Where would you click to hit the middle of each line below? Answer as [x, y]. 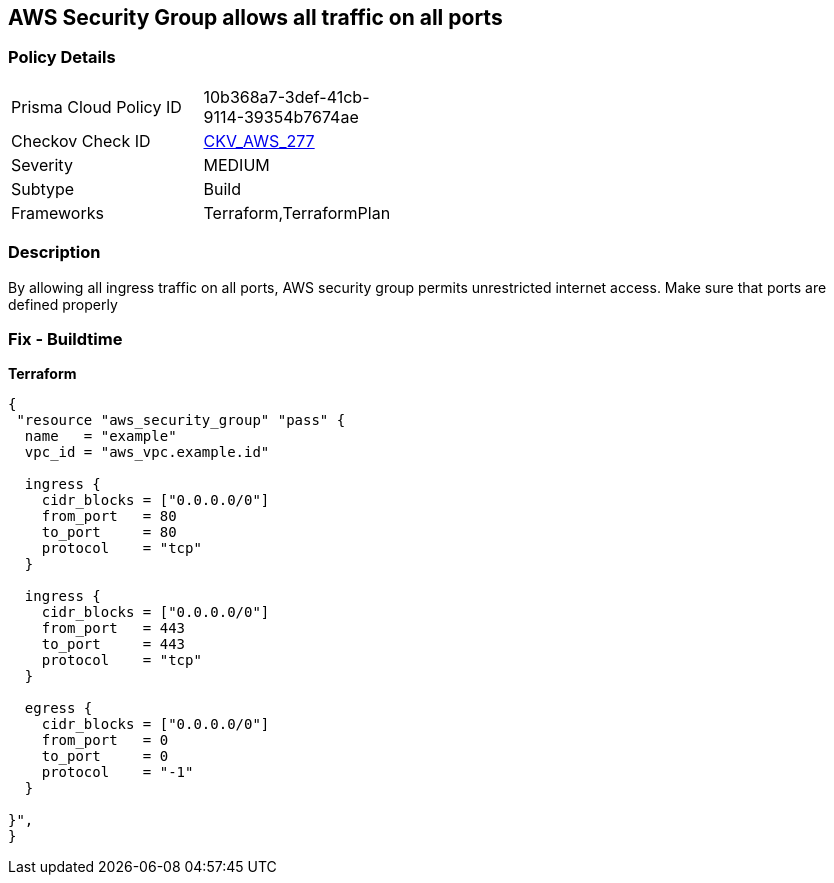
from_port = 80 [109, 516]
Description [54, 252]
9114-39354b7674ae [281, 116]
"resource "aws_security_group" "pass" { [181, 420]
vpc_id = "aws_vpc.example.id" [147, 452]
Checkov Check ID [81, 140]
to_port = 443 [113, 644]
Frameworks [57, 212]
